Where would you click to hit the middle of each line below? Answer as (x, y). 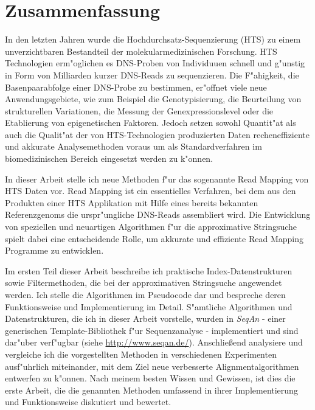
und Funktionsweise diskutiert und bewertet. (88, 402)
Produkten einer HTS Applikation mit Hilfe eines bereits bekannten (132, 202)
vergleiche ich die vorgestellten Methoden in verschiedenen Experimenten (141, 354)
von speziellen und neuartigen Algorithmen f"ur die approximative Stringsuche (151, 227)
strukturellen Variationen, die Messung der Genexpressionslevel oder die (139, 110)
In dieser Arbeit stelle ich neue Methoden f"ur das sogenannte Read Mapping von (157, 179)
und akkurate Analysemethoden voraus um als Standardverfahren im (133, 146)
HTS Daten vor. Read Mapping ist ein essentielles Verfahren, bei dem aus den (151, 191)
